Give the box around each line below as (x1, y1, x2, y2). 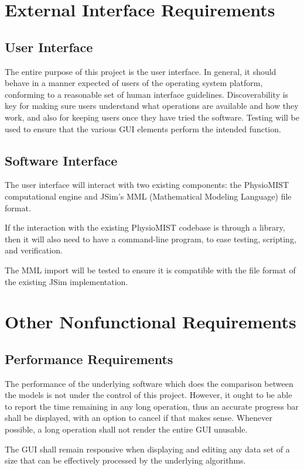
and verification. (5, 244, 63, 256)
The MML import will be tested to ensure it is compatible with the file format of (5, 263, 296, 276)
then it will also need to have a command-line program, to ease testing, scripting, (5, 232, 296, 245)
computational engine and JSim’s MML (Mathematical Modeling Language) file (5, 190, 292, 202)
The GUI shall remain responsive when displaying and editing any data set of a (5, 442, 290, 455)
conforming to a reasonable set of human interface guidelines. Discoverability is (5, 88, 289, 100)
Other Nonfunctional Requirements (5, 310, 296, 334)
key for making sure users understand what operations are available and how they (5, 100, 299, 112)
